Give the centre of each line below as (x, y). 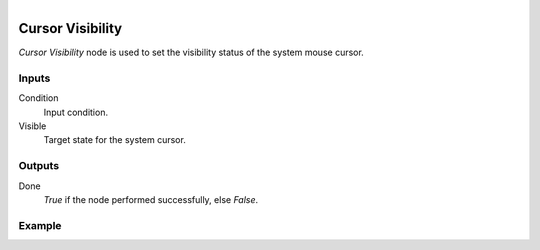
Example (40, 225)
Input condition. (76, 112)
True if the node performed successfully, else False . (151, 199)
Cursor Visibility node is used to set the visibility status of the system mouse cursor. (191, 52)
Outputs (39, 166)
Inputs (34, 78)
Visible (32, 126)
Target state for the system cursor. (115, 140)
